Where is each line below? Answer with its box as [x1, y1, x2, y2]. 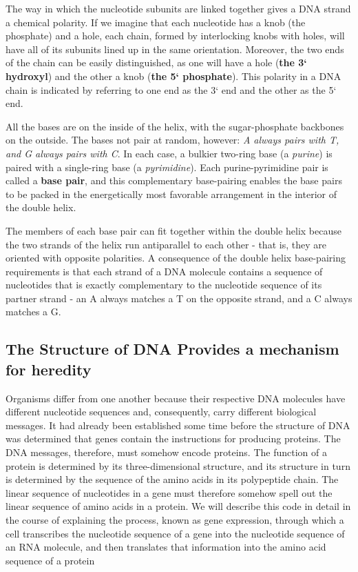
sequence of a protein [6, 553, 95, 567]
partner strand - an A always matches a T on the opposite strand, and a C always [6, 290, 352, 305]
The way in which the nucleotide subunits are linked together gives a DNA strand [6, 1, 351, 15]
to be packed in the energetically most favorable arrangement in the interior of [6, 186, 337, 201]
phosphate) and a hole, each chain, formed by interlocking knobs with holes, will [6, 28, 345, 43]
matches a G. [6, 304, 61, 319]
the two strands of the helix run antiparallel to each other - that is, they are [6, 237, 326, 251]
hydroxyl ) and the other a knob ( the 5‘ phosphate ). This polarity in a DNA [6, 68, 341, 83]
